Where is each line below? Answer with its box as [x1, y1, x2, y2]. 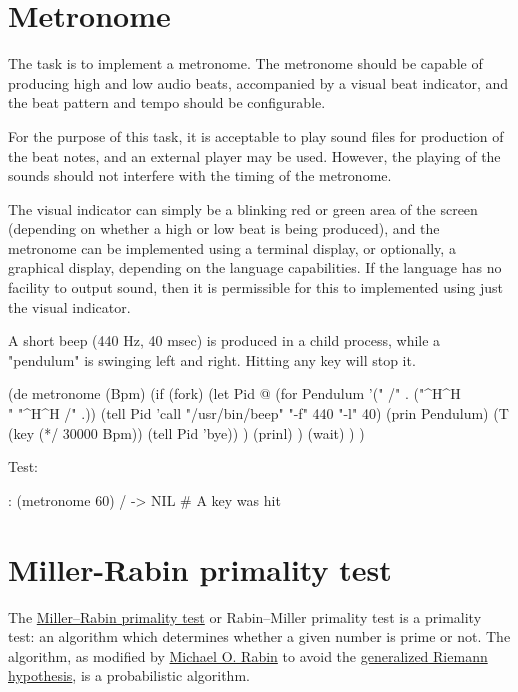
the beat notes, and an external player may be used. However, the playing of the [8, 145, 501, 166]
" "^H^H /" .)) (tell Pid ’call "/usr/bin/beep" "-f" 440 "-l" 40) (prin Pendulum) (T [8, 403, 509, 424]
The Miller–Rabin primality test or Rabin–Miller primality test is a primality [8, 606, 482, 627]
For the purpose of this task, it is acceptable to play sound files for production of [8, 125, 504, 146]
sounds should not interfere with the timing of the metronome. [8, 165, 392, 186]
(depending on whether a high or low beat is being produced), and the [8, 218, 440, 239]
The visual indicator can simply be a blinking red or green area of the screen [8, 198, 478, 219]
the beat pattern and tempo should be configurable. [8, 92, 326, 113]
